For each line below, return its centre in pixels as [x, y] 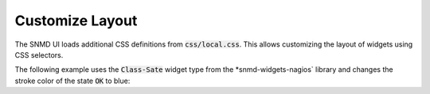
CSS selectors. [39, 55]
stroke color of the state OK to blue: [72, 81]
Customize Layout [76, 21]
